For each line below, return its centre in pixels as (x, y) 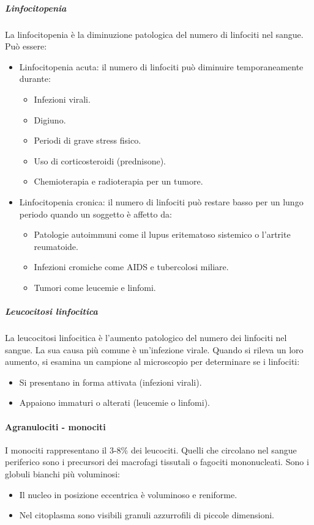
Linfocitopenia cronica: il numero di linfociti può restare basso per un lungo (161, 201)
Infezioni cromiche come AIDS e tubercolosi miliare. (131, 267)
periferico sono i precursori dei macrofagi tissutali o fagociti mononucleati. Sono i (157, 462)
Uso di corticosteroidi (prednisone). (100, 160)
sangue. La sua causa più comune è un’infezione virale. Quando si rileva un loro (154, 349)
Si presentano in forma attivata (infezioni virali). (110, 382)
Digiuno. (50, 119)
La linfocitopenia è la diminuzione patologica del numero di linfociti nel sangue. (154, 34)
